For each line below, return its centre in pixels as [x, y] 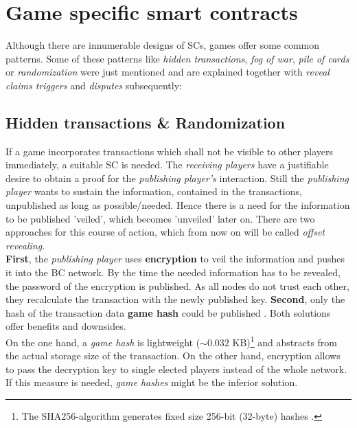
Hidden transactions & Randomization [146, 122]
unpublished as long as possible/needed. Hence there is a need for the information [178, 205]
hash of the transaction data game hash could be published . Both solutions [168, 312]
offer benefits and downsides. [66, 326]
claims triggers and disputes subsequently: [94, 85]
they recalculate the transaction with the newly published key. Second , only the [175, 299]
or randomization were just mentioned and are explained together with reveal [168, 72]
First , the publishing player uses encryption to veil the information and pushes [175, 259]
